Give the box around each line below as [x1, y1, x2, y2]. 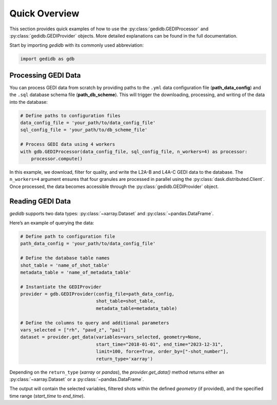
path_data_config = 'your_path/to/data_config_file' [20, 241, 156, 247]
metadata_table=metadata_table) [95, 305, 177, 311]
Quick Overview [9, 8, 80, 19]
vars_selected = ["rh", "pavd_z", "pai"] [20, 327, 126, 333]
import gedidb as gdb [20, 56, 75, 62]
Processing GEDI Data [9, 71, 81, 80]
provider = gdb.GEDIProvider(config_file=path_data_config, [20, 291, 175, 297]
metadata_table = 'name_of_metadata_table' [20, 269, 132, 275]
